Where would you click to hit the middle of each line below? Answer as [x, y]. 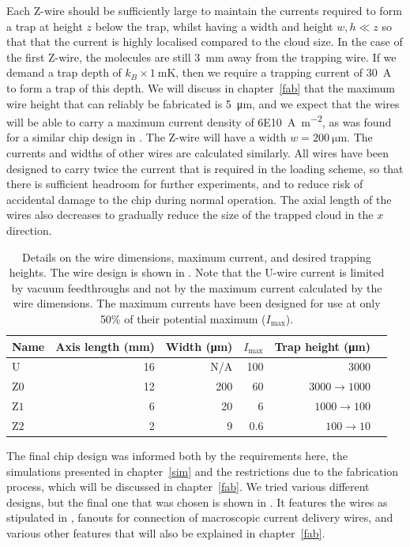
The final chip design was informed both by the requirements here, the [177, 455]
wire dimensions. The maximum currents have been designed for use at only [197, 303]
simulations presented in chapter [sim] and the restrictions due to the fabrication [203, 471]
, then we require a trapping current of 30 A [284, 72]
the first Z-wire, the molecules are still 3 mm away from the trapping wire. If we [201, 57]
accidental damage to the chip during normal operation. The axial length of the [199, 199]
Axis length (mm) [105, 346]
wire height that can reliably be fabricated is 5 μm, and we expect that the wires [203, 103]
